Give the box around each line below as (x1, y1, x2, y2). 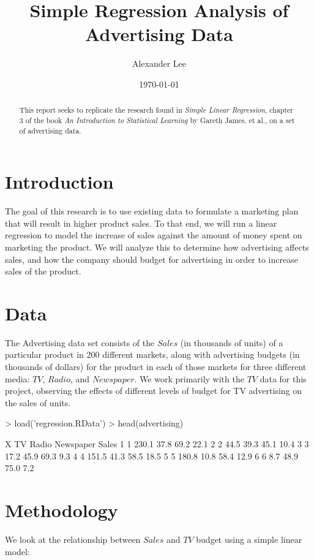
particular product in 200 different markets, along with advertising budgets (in (5, 348, 300, 361)
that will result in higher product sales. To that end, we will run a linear (5, 216, 277, 229)
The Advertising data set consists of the (5, 336, 155, 349)
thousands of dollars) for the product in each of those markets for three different (5, 360, 307, 373)
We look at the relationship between (5, 532, 141, 545)
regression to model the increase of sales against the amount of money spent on (5, 229, 302, 241)
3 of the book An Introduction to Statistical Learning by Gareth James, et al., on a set (19, 115, 295, 125)
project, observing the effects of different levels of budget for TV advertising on (5, 384, 302, 397)
